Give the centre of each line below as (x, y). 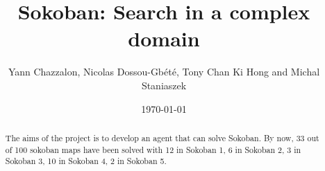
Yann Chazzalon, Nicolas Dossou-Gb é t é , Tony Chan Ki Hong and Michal (164, 72)
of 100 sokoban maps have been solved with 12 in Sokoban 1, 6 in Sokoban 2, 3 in (153, 149)
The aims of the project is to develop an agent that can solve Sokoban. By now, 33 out (162, 137)
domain (164, 38)
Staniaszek (164, 85)
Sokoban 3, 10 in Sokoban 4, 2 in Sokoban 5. (86, 161)
